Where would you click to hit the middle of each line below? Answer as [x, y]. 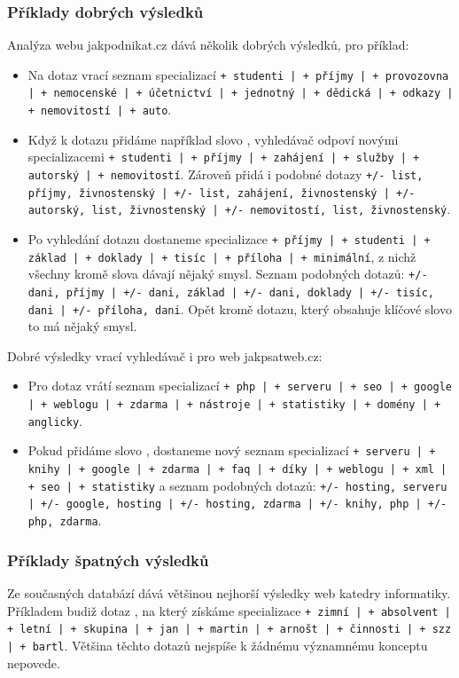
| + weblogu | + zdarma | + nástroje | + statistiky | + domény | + [234, 405]
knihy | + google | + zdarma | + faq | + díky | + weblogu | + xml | [237, 470]
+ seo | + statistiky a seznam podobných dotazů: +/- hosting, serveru [237, 485]
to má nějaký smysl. [82, 326]
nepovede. [34, 662]
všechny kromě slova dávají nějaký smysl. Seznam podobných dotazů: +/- [228, 274]
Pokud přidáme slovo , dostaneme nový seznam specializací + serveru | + [232, 450]
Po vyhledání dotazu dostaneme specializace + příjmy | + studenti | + [229, 239]
